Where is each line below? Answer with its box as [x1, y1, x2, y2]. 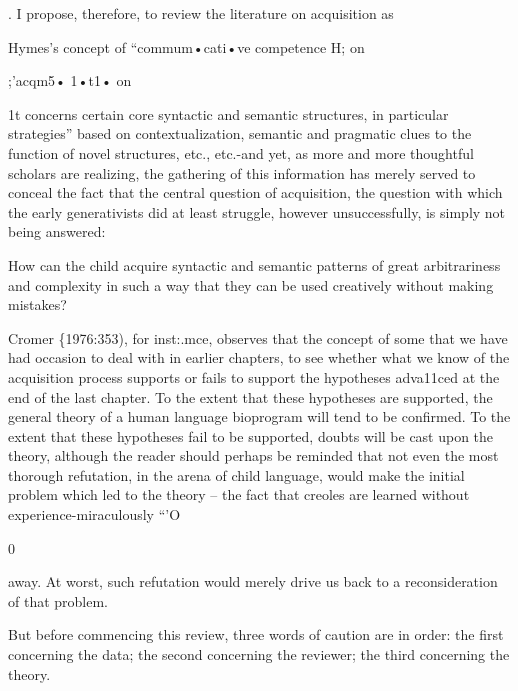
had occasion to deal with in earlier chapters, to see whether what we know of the [8, 347, 510, 368]
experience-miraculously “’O [8, 504, 181, 525]
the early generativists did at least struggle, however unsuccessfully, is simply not [8, 201, 506, 222]
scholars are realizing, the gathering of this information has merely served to [8, 162, 476, 183]
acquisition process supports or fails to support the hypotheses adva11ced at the [8, 366, 500, 387]
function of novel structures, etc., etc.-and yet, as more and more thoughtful [8, 142, 474, 163]
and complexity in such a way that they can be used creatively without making [8, 274, 494, 295]
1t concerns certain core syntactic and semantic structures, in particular [8, 103, 449, 124]
